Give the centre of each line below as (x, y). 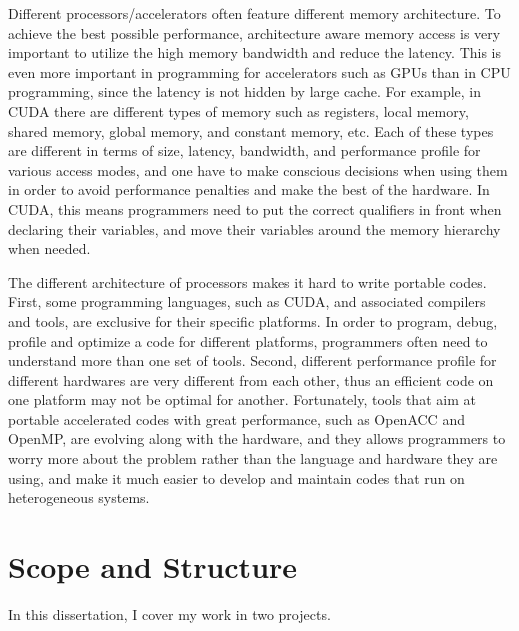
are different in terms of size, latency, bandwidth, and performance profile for (244, 150)
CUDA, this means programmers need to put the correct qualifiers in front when (255, 208)
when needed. (49, 248)
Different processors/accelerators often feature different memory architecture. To (254, 13)
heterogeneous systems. (79, 497)
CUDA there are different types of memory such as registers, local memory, (238, 110)
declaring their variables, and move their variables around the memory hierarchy (254, 228)
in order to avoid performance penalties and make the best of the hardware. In (249, 189)
